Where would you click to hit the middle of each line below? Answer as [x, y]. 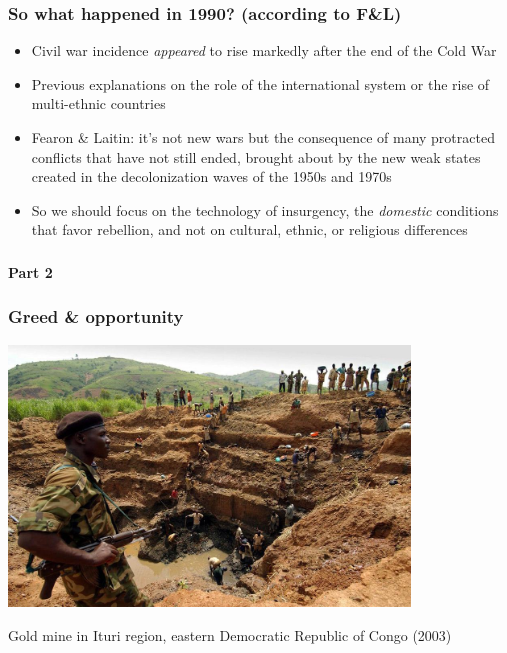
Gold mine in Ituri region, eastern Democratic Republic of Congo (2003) [230, 634]
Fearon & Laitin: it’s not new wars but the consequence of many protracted [263, 137]
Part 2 [30, 271]
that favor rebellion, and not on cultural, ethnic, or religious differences [249, 229]
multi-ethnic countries [98, 103]
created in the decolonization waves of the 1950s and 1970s [211, 176]
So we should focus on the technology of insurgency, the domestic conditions [265, 209]
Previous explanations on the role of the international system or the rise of [260, 83]
